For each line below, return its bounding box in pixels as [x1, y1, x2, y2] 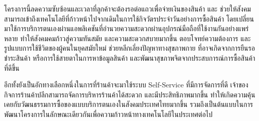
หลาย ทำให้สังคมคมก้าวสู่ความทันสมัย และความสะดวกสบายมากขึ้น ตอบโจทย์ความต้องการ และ [4, 33, 251, 43]
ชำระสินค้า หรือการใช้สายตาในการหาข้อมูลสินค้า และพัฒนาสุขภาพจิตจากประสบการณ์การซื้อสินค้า [4, 52, 255, 63]
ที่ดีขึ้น [4, 62, 20, 73]
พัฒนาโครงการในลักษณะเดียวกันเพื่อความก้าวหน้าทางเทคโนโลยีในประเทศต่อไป [4, 108, 213, 119]
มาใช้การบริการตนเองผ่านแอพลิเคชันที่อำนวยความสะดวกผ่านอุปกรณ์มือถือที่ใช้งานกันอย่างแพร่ [4, 23, 249, 34]
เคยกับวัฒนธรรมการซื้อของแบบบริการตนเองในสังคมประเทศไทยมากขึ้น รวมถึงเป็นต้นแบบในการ [4, 99, 253, 109]
